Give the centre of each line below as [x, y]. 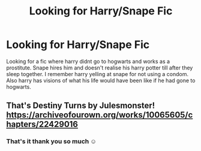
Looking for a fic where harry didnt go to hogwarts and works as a [88, 61]
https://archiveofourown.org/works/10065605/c [100, 115]
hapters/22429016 [42, 124]
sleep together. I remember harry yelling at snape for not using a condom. [97, 74]
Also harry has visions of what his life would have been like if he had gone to [101, 80]
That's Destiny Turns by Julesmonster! [81, 106]
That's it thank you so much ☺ [52, 141]
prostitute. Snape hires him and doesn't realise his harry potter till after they [100, 68]
